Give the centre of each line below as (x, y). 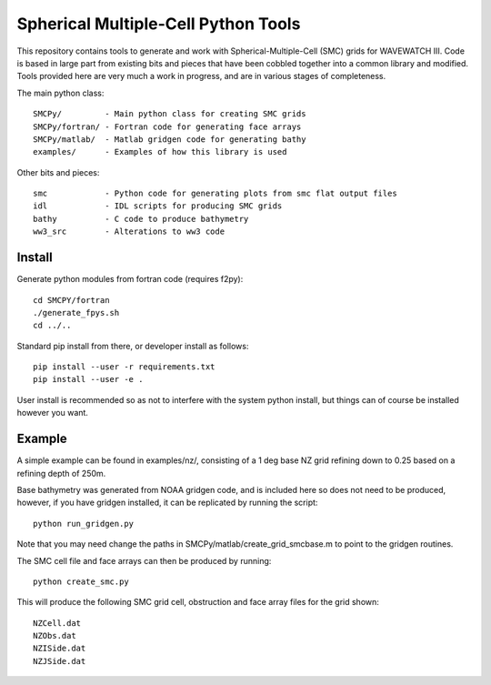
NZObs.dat (55, 636)
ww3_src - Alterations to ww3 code (129, 232)
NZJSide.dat (60, 661)
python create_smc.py (81, 581)
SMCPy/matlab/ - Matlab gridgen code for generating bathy (170, 139)
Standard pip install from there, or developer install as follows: (133, 346)
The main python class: (60, 93)
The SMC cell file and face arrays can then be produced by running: (144, 560)
